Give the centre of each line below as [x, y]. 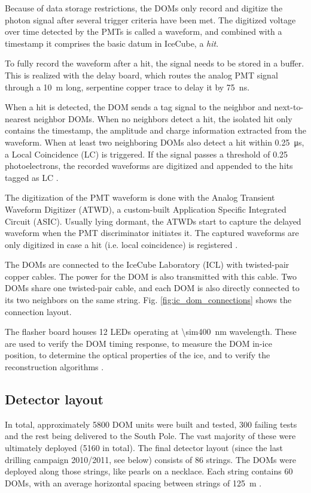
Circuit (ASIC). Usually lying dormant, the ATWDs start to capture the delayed [153, 221]
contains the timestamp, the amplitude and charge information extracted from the [155, 130]
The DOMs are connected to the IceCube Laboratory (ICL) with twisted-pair [147, 264]
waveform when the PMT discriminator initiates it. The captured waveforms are [152, 233]
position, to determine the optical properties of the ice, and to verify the [138, 355]
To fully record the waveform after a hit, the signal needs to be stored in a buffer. [155, 63]
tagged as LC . [32, 177]
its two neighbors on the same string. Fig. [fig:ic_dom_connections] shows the [148, 300]
